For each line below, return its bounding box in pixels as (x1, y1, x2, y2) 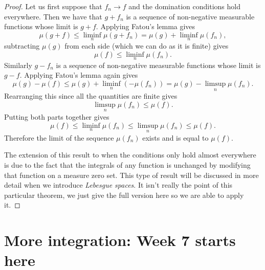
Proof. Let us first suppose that (4, 1, 102, 11)
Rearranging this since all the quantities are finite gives (4, 91, 178, 101)
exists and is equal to (142, 132, 209, 143)
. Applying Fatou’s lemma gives (96, 21, 195, 32)
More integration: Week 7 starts (4, 230, 236, 251)
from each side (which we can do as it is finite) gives (64, 40, 229, 51)
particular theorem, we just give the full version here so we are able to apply (4, 189, 244, 200)
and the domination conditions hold (128, 1, 240, 11)
